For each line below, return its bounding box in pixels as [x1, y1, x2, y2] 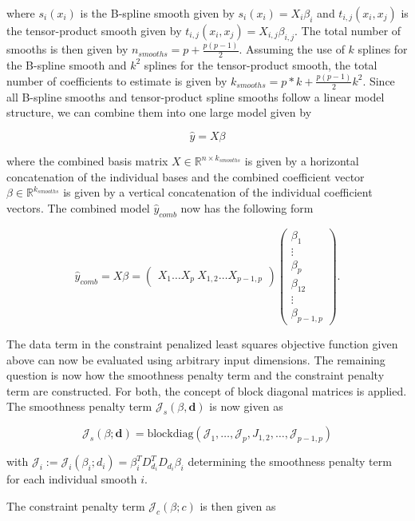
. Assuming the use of [239, 41, 345, 58]
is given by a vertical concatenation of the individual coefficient [63, 184, 373, 201]
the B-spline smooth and [6, 56, 127, 73]
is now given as [209, 398, 283, 415]
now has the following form [180, 199, 314, 216]
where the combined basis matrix [6, 153, 168, 169]
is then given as [200, 497, 276, 514]
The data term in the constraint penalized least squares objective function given [6, 336, 398, 352]
